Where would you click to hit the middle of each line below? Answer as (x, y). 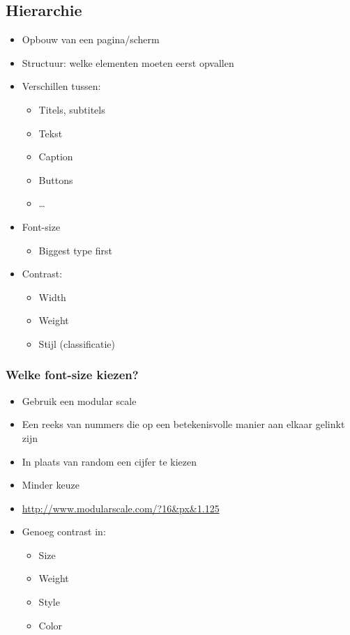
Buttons (56, 179)
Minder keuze (51, 485)
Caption (56, 156)
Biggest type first (75, 250)
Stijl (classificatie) (77, 343)
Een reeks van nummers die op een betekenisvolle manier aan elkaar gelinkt (183, 424)
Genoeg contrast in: (64, 531)
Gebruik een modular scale (79, 400)
